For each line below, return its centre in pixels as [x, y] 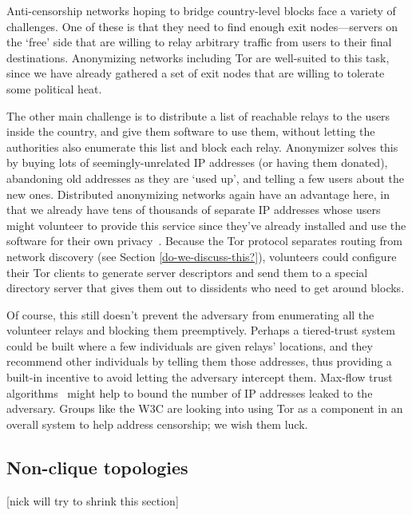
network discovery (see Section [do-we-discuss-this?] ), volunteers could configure [202, 256]
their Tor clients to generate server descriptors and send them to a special [187, 272]
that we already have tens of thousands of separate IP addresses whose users [194, 210]
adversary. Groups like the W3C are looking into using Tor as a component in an [205, 408]
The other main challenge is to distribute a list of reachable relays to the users [198, 115]
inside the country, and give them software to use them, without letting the [191, 131]
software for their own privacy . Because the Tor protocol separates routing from [204, 241]
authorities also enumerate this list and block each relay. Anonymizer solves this [202, 147]
